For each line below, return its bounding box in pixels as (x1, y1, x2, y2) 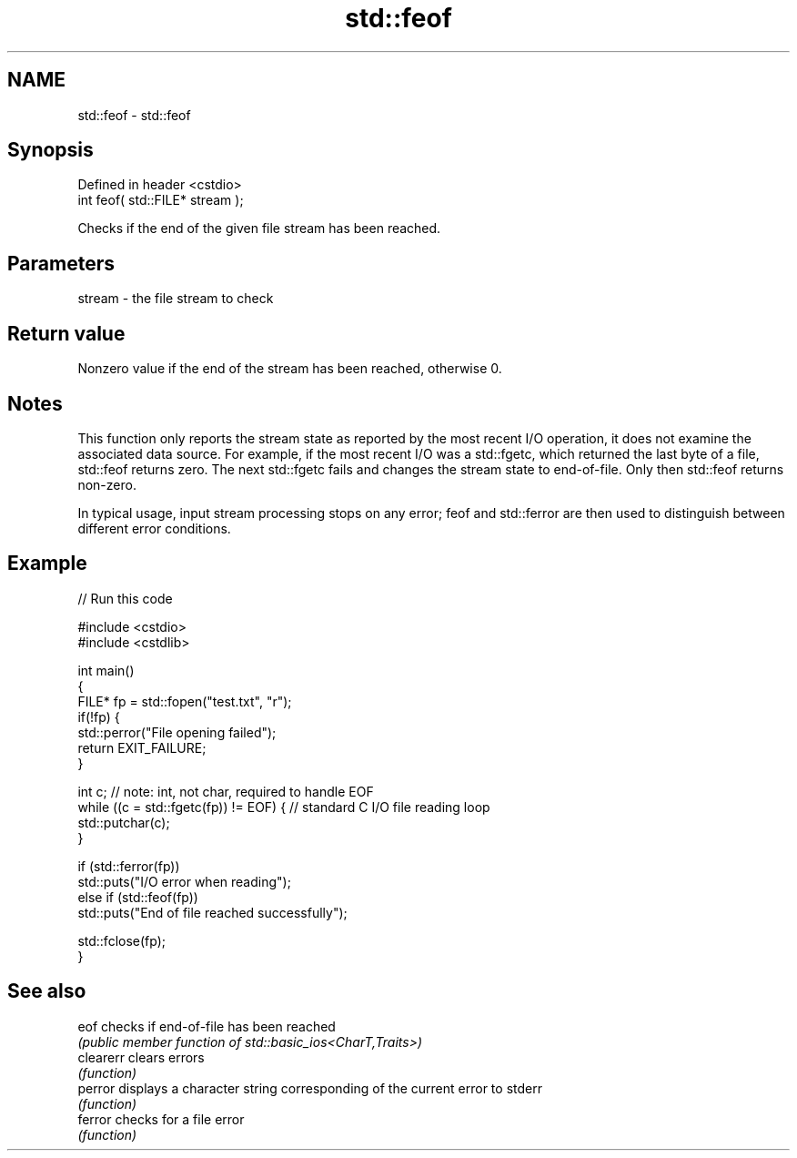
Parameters (7, 251, 115, 275)
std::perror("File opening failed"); (77, 724, 277, 740)
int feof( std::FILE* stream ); (77, 192, 244, 208)
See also (7, 980, 86, 1003)
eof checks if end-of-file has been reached (77, 1018, 336, 1034)
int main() (77, 662, 135, 678)
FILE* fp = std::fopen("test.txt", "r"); (77, 693, 292, 709)
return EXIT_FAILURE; (77, 739, 207, 756)
